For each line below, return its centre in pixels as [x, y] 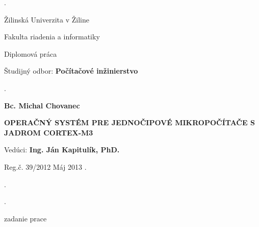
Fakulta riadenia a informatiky [52, 37]
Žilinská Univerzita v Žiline [47, 19]
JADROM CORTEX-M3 [49, 132]
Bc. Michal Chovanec [42, 105]
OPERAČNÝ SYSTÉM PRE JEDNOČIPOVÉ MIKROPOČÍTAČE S [129, 122]
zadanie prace [25, 218]
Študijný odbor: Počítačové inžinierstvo [71, 71]
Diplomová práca [31, 53]
